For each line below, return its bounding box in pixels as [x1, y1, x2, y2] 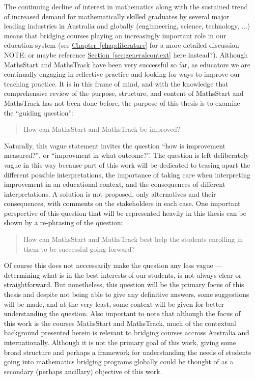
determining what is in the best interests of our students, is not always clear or [4, 269, 242, 280]
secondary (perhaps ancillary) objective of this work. [4, 366, 162, 376]
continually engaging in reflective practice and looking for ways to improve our [4, 69, 240, 79]
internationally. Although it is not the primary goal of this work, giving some [4, 337, 236, 347]
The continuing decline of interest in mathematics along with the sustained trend [4, 1, 248, 11]
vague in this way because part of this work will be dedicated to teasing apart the [4, 159, 250, 170]
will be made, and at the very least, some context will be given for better [4, 298, 224, 309]
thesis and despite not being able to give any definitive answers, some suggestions [4, 289, 249, 299]
